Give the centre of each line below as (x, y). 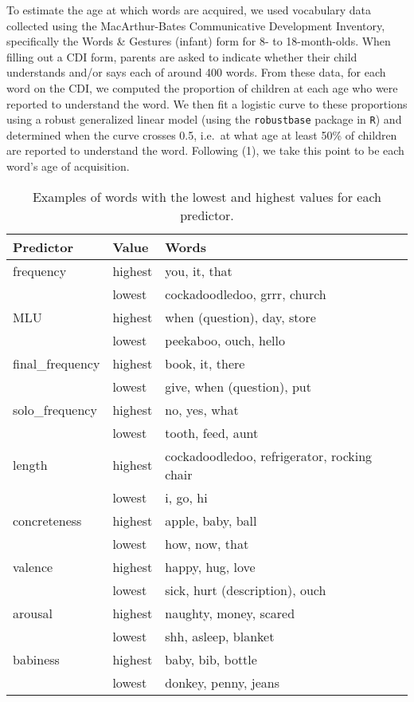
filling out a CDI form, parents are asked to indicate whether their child (182, 56)
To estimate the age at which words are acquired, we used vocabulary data (189, 10)
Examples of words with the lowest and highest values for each (207, 196)
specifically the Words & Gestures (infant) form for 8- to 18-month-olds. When (199, 41)
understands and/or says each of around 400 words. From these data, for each (196, 72)
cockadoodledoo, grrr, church (246, 294)
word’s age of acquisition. (68, 166)
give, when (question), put (238, 386)
